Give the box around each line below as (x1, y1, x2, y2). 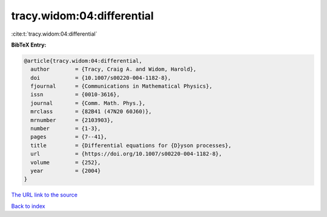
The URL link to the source (11, 191, 78, 199)
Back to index (11, 202, 45, 210)
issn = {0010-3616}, (30, 91, 121, 98)
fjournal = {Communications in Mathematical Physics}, (30, 83, 213, 90)
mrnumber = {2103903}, (30, 117, 114, 123)
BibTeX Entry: (11, 41, 47, 48)
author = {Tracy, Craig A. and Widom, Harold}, (30, 66, 197, 73)
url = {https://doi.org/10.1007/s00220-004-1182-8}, (30, 151, 222, 157)
